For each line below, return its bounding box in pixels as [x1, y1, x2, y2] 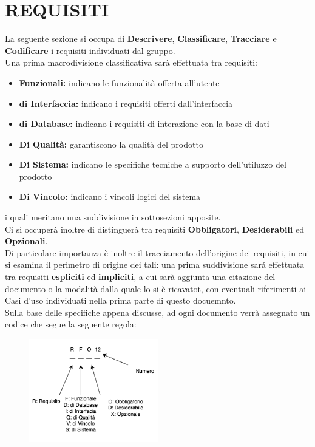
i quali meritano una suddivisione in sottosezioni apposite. [5, 211, 221, 223]
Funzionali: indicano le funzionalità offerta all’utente [19, 76, 220, 89]
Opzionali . [5, 234, 48, 247]
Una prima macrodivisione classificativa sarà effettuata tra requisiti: [5, 56, 257, 69]
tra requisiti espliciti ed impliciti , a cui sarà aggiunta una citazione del [5, 270, 276, 283]
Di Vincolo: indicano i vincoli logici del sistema [19, 190, 201, 203]
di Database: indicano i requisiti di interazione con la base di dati [19, 117, 269, 130]
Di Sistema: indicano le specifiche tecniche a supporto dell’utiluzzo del [19, 158, 286, 171]
